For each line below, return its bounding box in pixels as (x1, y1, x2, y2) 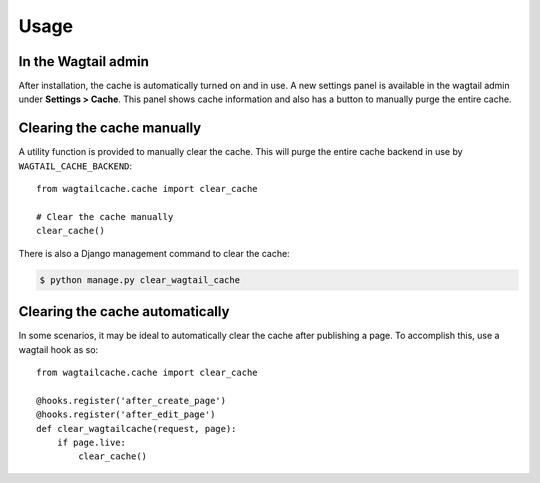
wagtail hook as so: (18, 343, 99, 355)
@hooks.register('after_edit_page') (36, 409, 216, 420)
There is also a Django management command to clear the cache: (18, 247, 290, 259)
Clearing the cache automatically (18, 303, 230, 320)
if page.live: (56, 436, 127, 448)
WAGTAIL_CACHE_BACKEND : (18, 160, 133, 172)
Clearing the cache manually (18, 120, 202, 137)
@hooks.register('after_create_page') (36, 395, 227, 406)
